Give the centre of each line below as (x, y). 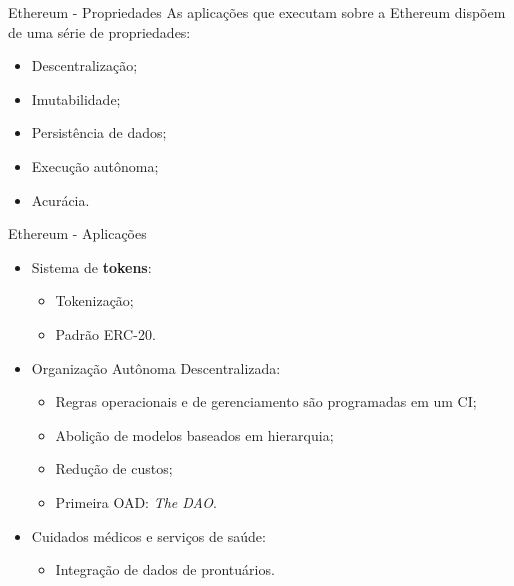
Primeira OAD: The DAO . (136, 501)
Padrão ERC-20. (105, 333)
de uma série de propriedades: (99, 31)
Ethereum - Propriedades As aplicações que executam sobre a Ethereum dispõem (257, 12)
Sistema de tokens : (91, 266)
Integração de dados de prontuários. (165, 569)
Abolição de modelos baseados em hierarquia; (194, 434)
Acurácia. (60, 199)
